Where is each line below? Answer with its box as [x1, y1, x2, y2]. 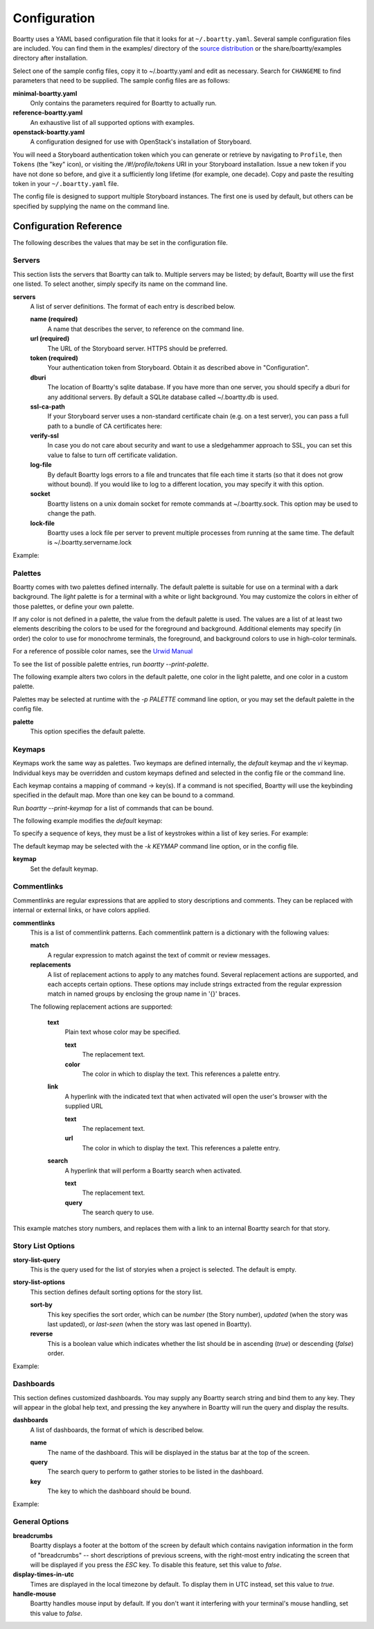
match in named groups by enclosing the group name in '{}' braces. [47, 989, 240, 998]
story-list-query [12, 1256, 60, 1264]
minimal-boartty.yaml [12, 89, 78, 97]
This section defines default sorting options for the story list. [30, 1288, 203, 1296]
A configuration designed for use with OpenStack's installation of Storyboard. [30, 137, 252, 146]
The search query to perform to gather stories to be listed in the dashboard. [47, 1467, 264, 1476]
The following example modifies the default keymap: [12, 817, 163, 825]
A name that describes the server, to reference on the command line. [47, 325, 244, 333]
